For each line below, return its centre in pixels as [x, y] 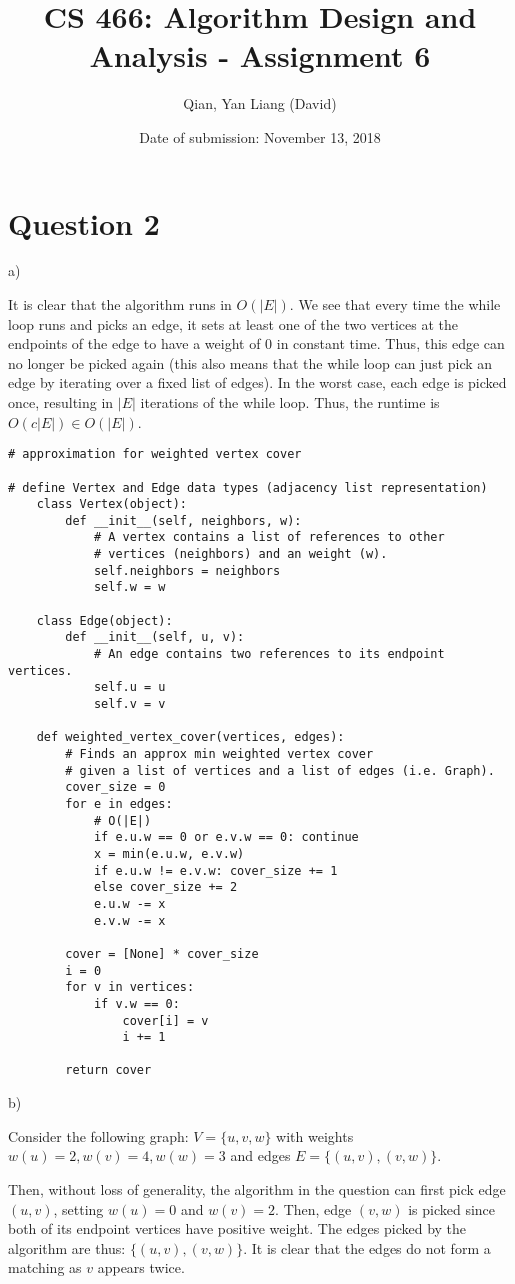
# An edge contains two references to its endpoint [269, 654]
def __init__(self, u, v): [155, 637]
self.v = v [129, 704]
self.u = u [129, 687]
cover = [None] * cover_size [162, 953]
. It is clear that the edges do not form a [367, 1247]
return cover [108, 1070]
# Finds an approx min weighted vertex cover [219, 754]
